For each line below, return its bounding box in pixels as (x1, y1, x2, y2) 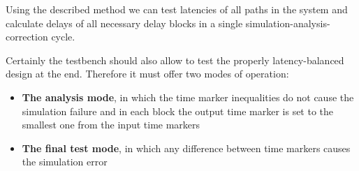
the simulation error (22, 154, 108, 169)
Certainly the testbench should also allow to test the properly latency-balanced (6, 52, 344, 67)
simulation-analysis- (245, 15, 330, 30)
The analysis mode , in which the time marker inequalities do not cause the (22, 89, 354, 104)
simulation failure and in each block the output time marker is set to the (22, 103, 334, 118)
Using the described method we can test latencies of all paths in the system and (6, 2, 348, 16)
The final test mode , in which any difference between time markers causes (22, 140, 351, 155)
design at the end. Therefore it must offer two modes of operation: (6, 66, 289, 81)
